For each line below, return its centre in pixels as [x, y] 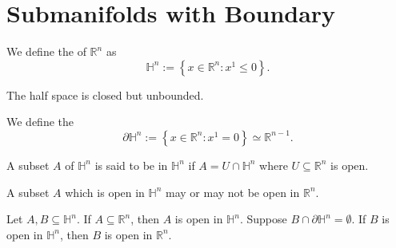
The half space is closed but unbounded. [105, 94]
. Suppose [263, 219]
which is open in [105, 192]
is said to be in [131, 165]
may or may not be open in [233, 192]
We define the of [46, 51]
